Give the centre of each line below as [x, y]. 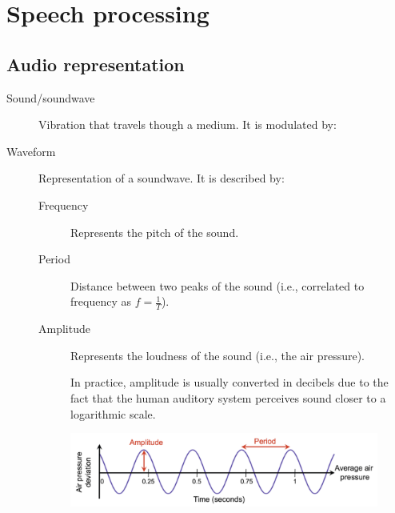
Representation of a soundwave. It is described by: [162, 178]
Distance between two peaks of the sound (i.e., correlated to [217, 285]
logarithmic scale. [113, 413]
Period [54, 259]
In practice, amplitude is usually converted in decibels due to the [229, 382]
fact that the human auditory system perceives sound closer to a [228, 397]
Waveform [31, 151]
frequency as [101, 301]
